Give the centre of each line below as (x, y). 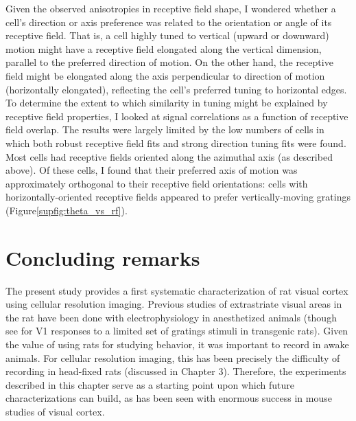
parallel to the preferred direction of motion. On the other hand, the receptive (169, 62)
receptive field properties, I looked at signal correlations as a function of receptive (177, 116)
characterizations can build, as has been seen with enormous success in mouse (169, 398)
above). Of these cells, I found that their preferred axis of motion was (152, 170)
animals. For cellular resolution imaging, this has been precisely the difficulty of (173, 357)
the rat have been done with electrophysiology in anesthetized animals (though (171, 317)
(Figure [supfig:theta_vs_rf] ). (67, 210)
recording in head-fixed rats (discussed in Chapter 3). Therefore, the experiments (176, 371)
